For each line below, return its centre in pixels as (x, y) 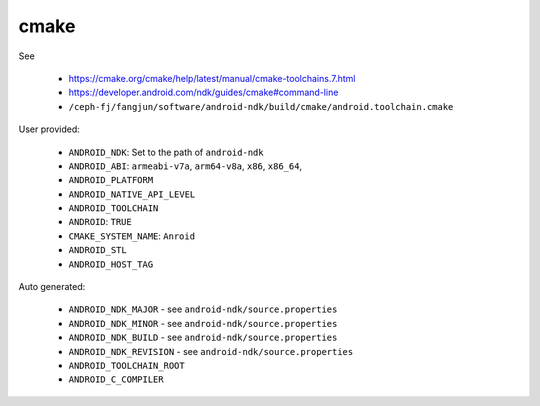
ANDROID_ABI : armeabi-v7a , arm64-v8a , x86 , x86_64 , (185, 166)
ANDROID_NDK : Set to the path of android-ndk (166, 152)
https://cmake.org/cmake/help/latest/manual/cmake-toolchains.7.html (212, 78)
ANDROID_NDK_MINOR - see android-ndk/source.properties (203, 323)
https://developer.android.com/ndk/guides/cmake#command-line (203, 92)
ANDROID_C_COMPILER (116, 379)
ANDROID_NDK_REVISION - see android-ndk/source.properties (211, 351)
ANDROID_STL (97, 250)
